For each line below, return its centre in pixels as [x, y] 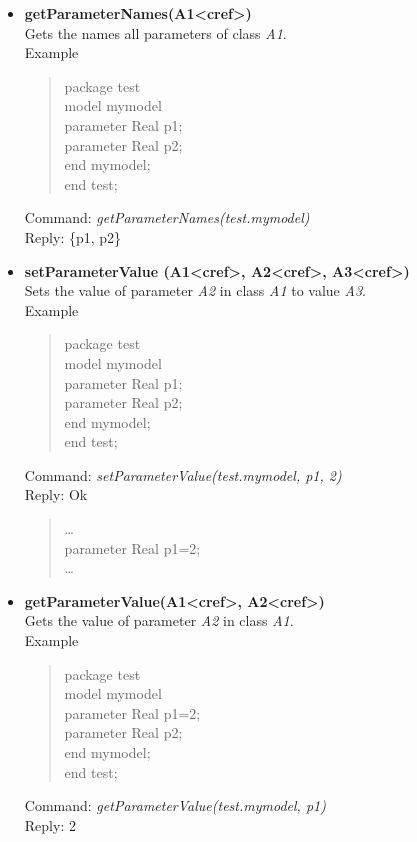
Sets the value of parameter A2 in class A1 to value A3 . [195, 290]
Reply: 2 [50, 824]
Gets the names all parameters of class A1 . [155, 32]
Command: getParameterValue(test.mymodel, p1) [175, 805]
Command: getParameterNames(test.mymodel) [167, 217]
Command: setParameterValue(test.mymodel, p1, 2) [183, 474]
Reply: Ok [56, 494]
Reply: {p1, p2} [73, 236]
